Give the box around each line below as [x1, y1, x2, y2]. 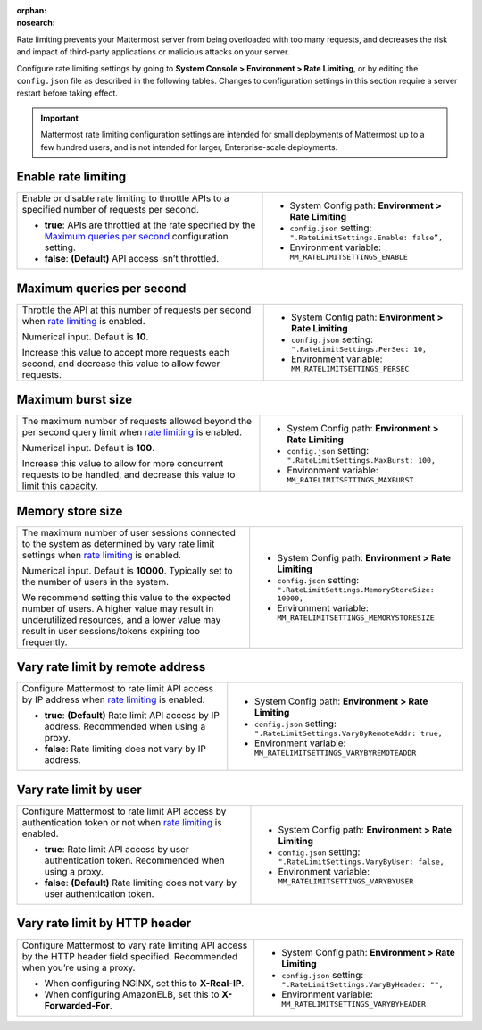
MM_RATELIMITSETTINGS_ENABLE [289, 253, 408, 263]
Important [40, 113, 79, 123]
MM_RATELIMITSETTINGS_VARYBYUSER [278, 876, 414, 886]
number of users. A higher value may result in [21, 602, 214, 615]
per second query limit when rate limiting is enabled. [21, 426, 243, 439]
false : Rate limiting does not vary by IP [44, 742, 207, 755]
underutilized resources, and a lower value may [21, 613, 221, 625]
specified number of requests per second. [21, 204, 200, 216]
